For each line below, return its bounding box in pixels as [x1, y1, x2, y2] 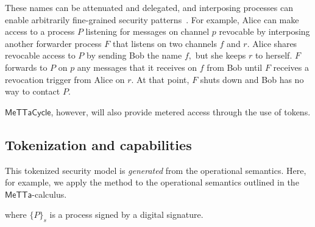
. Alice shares [247, 37, 297, 49]
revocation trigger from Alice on [5, 73, 125, 85]
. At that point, [131, 73, 189, 85]
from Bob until [207, 60, 263, 73]
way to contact [5, 85, 60, 98]
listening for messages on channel [85, 25, 210, 38]
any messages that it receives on [77, 60, 197, 73]
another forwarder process [5, 37, 102, 49]
